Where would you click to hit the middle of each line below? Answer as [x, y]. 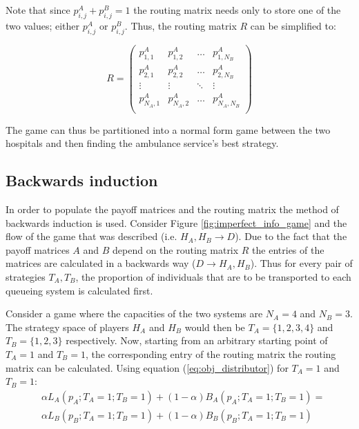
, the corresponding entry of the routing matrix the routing [211, 353]
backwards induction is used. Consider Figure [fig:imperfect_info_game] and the [176, 222]
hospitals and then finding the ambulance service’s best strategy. [142, 143]
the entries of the [288, 249]
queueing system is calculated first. [79, 290]
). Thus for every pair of [301, 263]
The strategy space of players [67, 327]
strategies [26, 277]
